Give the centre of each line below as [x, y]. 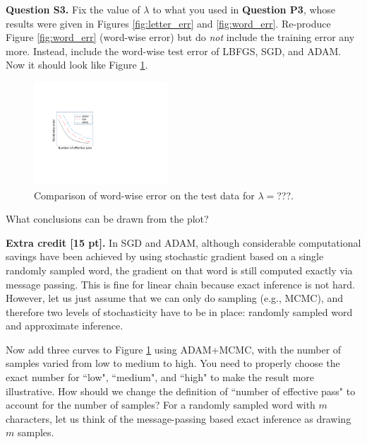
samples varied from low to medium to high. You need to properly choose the [173, 363]
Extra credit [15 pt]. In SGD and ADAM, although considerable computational [183, 242]
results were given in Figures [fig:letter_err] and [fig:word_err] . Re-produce [168, 23]
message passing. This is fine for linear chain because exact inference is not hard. [181, 284]
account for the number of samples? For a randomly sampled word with [161, 405]
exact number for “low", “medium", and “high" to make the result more [160, 377]
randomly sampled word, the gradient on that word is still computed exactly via [179, 270]
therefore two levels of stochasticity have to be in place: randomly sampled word [179, 311]
